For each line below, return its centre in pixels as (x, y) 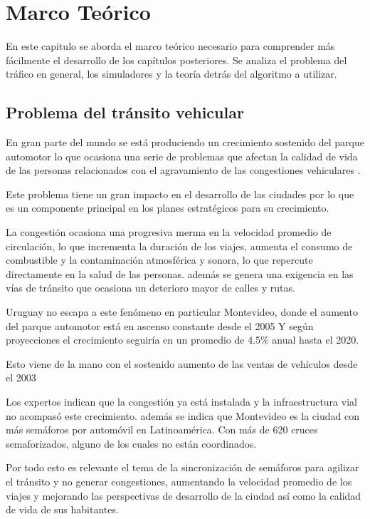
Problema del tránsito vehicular (125, 112)
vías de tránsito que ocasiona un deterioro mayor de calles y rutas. (150, 288)
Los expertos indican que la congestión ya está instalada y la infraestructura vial (181, 402)
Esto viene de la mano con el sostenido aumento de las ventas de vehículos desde (182, 363)
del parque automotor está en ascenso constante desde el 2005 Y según (160, 325)
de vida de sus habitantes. (62, 509)
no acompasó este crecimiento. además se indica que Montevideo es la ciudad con (183, 415)
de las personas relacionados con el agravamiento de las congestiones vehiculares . (183, 170)
